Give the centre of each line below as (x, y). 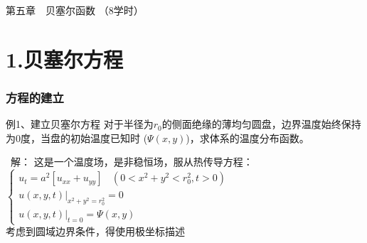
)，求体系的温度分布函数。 (248, 137)
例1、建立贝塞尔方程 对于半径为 (80, 124)
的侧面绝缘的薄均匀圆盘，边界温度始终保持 (261, 124)
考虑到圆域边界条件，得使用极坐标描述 (95, 231)
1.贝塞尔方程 (65, 59)
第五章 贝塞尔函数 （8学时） (75, 10)
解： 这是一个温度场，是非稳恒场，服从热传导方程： (132, 162)
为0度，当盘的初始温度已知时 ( (77, 137)
